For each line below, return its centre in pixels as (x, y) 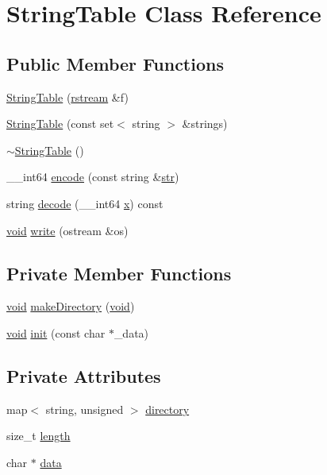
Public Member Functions (115, 63)
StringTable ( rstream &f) (67, 97)
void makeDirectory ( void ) (71, 306)
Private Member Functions (119, 273)
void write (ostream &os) (67, 230)
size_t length (38, 436)
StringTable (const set (60, 124)
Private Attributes (84, 375)
